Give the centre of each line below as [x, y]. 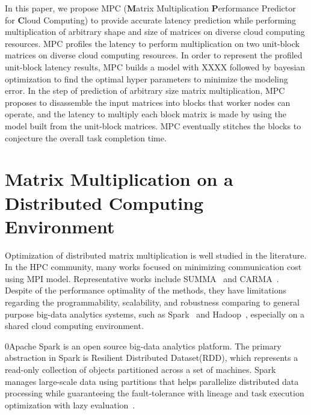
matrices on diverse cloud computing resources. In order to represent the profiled [154, 55]
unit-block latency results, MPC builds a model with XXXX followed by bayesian [155, 66]
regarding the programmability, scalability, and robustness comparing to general [152, 302]
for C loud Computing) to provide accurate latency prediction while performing [151, 20]
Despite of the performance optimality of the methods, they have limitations [146, 290]
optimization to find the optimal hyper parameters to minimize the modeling [146, 78]
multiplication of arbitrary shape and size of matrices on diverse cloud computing [155, 32]
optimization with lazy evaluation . [70, 404]
